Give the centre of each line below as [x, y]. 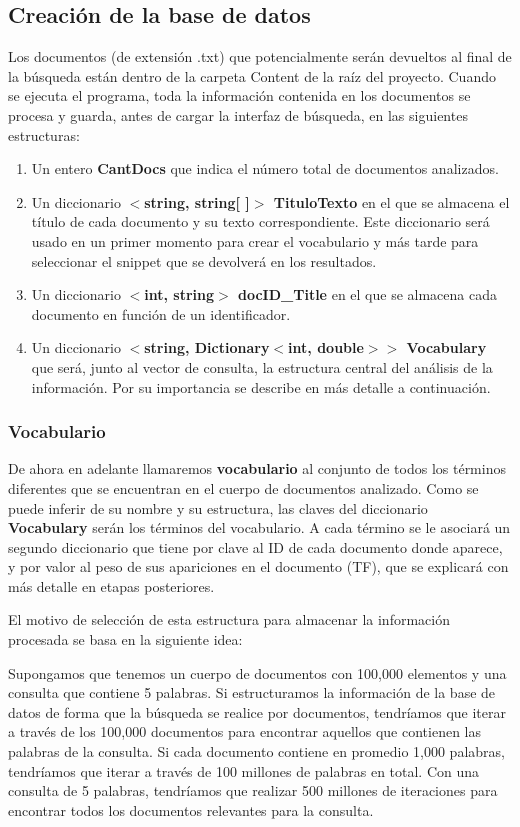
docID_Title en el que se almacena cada [367, 294]
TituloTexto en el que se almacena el [391, 201]
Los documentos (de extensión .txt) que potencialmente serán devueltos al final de [260, 56]
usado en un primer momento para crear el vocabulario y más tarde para [255, 240]
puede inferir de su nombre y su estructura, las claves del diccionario [218, 507]
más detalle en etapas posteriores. [111, 585]
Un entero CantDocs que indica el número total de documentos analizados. [265, 168]
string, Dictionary [207, 347]
